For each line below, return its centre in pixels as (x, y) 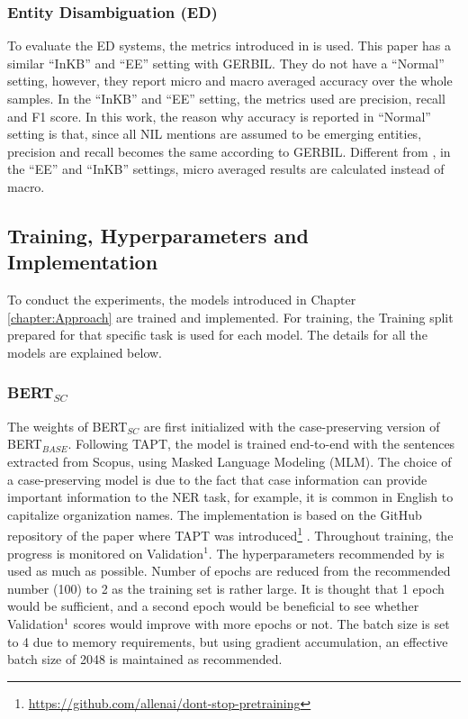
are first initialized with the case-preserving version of (292, 426)
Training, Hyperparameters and (158, 235)
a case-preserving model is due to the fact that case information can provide (217, 479)
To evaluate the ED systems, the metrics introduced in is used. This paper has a (229, 46)
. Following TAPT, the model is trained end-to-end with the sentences (261, 444)
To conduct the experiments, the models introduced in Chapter (182, 300)
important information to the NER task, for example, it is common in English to (230, 497)
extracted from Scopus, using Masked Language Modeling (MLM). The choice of (229, 461)
